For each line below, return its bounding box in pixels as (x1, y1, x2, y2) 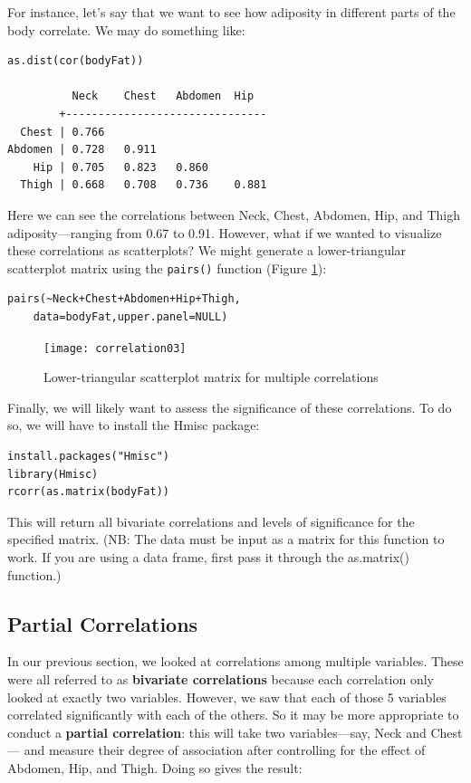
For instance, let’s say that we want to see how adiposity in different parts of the (7, 3, 456, 21)
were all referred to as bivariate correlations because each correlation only (7, 669, 434, 688)
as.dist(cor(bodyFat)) (7, 54, 144, 68)
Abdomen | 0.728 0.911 (7, 143, 157, 157)
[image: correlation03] (43, 341, 187, 355)
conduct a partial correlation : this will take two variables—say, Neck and (7, 722, 427, 741)
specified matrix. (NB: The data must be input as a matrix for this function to (7, 530, 445, 549)
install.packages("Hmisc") (7, 450, 169, 463)
